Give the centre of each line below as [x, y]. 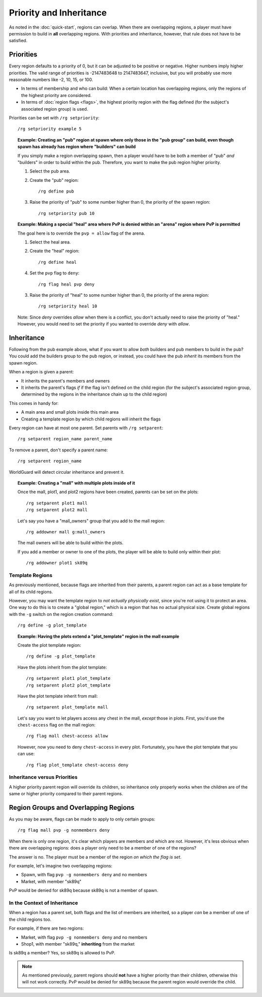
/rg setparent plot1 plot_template [68, 678]
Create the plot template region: [49, 645]
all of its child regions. [31, 592]
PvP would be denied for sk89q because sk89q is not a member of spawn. [84, 890]
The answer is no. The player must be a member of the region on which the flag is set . [95, 857]
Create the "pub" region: [54, 180]
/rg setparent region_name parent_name [65, 439]
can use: [26, 754]
